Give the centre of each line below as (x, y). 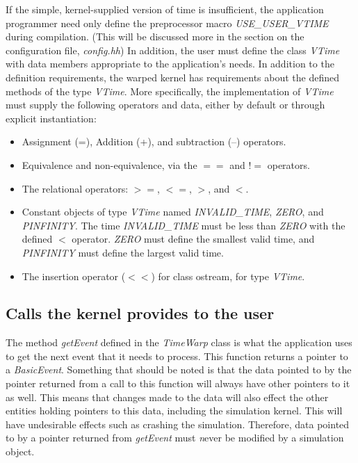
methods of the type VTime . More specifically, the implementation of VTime (170, 91)
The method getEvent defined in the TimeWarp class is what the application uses (179, 342)
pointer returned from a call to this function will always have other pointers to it (178, 383)
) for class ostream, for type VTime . (228, 276)
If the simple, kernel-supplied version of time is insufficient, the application (165, 9)
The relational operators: (75, 188)
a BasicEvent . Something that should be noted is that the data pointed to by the (179, 369)
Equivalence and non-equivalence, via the (109, 164)
